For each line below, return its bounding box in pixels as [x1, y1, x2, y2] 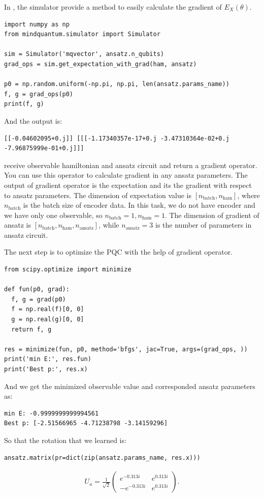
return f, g [11, 325, 52, 333]
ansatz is [4, 219, 31, 230]
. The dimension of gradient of [164, 209, 259, 220]
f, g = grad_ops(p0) [4, 90, 74, 98]
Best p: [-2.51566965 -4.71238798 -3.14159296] [4, 420, 168, 427]
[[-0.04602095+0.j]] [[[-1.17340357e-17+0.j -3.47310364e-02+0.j [4, 134, 229, 142]
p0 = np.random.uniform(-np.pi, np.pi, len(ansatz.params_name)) [4, 80, 229, 88]
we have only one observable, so [4, 209, 103, 220]
